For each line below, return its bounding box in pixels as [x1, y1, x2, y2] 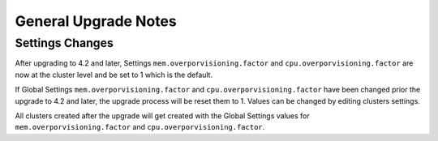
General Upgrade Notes [15, 12, 178, 30]
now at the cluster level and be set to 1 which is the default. [15, 70, 213, 79]
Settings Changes [15, 36, 114, 50]
